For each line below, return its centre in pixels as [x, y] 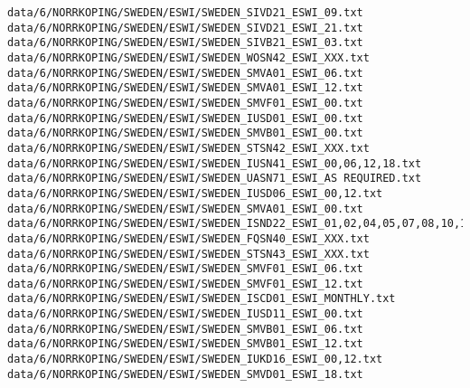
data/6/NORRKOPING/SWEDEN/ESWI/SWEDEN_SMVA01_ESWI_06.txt [185, 73]
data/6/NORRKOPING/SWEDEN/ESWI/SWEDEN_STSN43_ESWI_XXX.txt [188, 254]
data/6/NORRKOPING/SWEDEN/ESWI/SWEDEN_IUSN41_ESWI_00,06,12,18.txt [215, 163]
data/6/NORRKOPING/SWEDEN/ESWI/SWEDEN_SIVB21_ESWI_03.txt [185, 43]
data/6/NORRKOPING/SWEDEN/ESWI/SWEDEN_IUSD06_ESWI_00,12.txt [195, 193]
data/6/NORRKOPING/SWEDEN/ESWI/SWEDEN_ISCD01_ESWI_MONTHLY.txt [202, 299]
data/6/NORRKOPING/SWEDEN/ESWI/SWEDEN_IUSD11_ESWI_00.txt [185, 314]
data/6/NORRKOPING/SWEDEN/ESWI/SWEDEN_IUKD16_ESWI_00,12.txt [195, 360]
